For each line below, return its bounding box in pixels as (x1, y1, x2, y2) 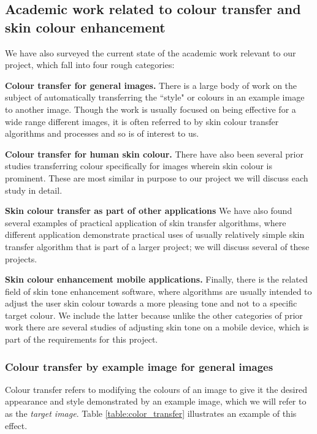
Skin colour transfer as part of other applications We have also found (5, 204, 292, 217)
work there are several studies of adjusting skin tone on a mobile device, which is (5, 321, 309, 333)
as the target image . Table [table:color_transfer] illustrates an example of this (5, 407, 297, 420)
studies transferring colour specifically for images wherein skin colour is (5, 159, 272, 172)
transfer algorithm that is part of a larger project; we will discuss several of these (5, 240, 310, 253)
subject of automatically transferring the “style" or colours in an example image (5, 91, 305, 104)
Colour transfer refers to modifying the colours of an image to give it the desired (5, 383, 307, 395)
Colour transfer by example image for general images (5, 359, 273, 374)
